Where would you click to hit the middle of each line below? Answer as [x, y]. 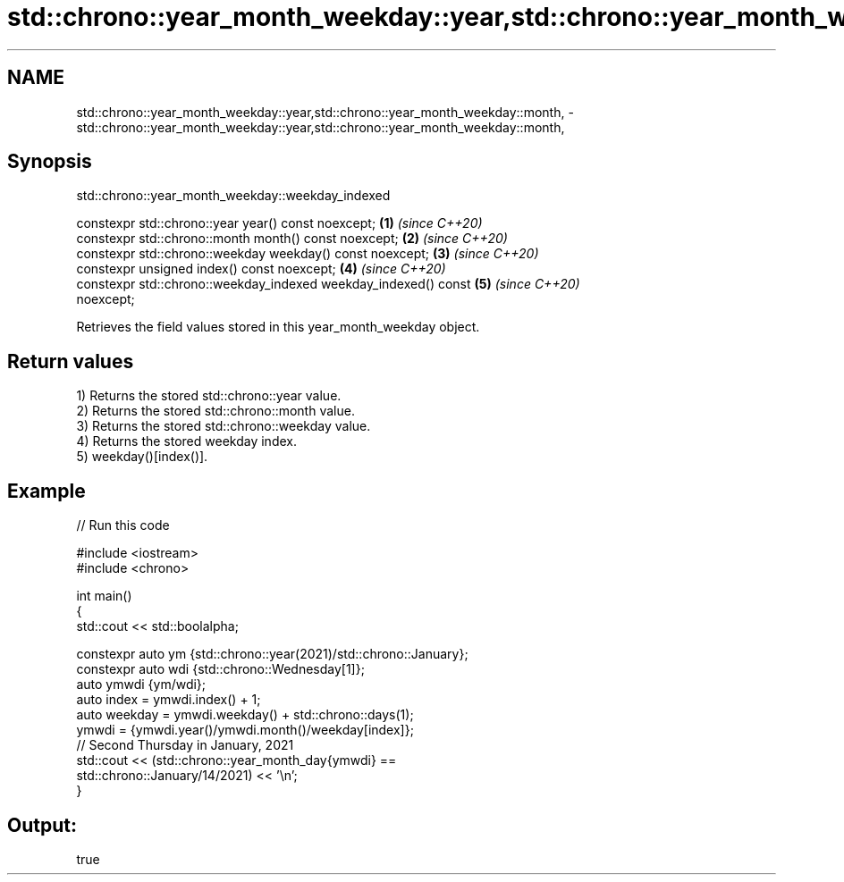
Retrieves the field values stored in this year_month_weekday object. [278, 327]
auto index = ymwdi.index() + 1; [169, 700]
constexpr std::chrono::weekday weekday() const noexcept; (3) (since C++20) [308, 254]
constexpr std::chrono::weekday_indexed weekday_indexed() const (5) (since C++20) [328, 284]
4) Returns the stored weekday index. [186, 441]
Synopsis [50, 162]
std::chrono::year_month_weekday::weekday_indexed [233, 196]
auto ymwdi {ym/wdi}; [141, 685]
